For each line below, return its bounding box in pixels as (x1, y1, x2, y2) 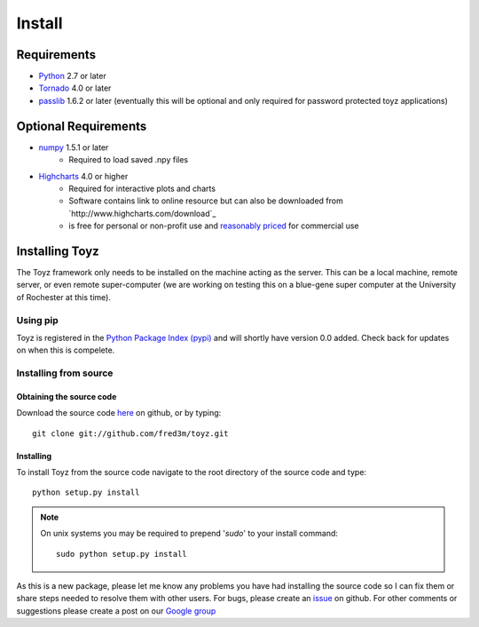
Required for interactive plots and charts (68, 183, 216, 194)
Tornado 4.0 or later (38, 83, 112, 93)
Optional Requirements (16, 118, 147, 133)
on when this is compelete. (16, 345, 115, 355)
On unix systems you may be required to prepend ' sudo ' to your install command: (40, 528, 339, 539)
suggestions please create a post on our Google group (16, 605, 216, 616)
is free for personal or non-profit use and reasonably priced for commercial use (68, 220, 359, 231)
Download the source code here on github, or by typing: (16, 408, 222, 418)
